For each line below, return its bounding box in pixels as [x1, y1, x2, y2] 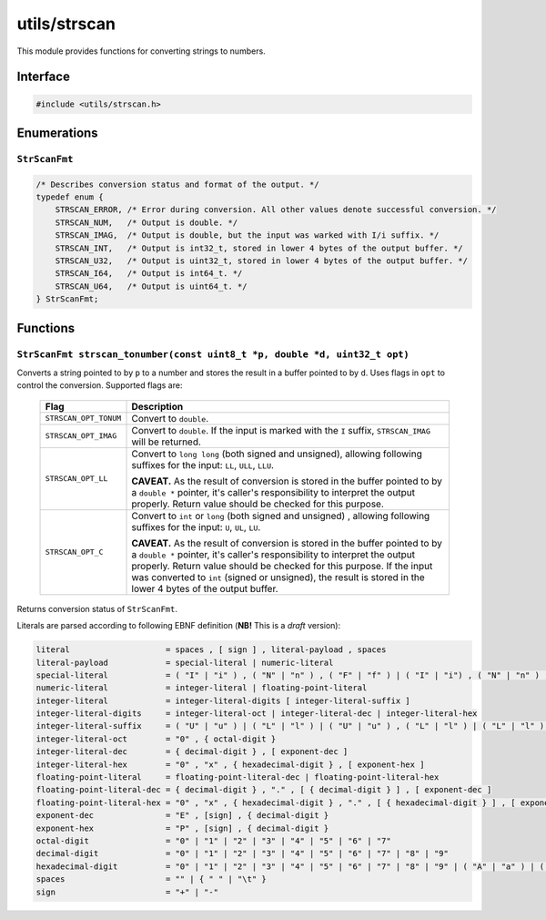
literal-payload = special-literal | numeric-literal [35, 657, 334, 668]
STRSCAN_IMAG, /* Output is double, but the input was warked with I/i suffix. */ [55, 230, 440, 240]
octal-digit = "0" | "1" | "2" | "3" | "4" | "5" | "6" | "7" [35, 835, 391, 846]
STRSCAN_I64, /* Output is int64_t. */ [55, 269, 243, 279]
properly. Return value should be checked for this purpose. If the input [131, 559, 433, 572]
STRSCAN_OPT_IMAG [45, 431, 117, 441]
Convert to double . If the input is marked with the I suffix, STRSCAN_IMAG [131, 424, 431, 436]
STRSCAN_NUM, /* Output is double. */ [55, 217, 238, 228]
